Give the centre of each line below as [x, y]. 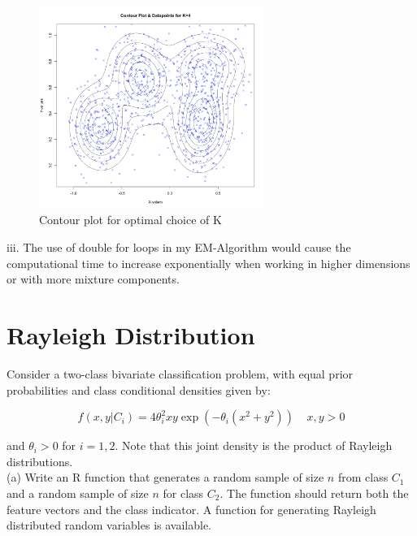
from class [363, 477]
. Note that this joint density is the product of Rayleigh [254, 445]
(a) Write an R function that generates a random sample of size [165, 477]
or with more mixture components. [93, 279]
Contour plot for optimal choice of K [130, 220]
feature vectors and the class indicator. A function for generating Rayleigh [191, 509]
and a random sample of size [78, 493]
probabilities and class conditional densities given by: [139, 389]
